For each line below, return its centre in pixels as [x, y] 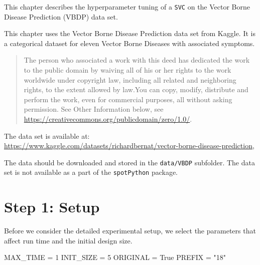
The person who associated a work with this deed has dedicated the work [137, 60]
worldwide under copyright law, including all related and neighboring [130, 79]
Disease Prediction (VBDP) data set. [61, 16]
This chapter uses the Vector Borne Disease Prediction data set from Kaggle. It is [130, 33]
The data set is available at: [47, 136]
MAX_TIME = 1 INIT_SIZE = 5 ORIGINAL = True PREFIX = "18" [115, 257]
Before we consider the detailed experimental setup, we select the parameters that [130, 231]
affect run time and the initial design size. [68, 240]
